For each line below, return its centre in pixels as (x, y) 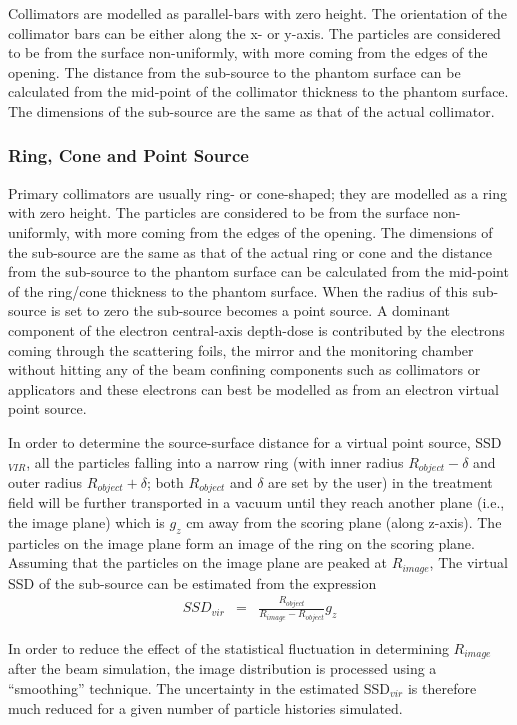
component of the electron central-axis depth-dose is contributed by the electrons (256, 329)
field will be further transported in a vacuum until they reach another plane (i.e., (256, 502)
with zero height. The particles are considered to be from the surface (218, 212)
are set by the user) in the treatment (380, 481)
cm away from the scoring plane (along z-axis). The (344, 522)
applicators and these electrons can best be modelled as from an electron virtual (253, 388)
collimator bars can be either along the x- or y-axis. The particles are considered (254, 32)
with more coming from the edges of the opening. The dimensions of (283, 231)
